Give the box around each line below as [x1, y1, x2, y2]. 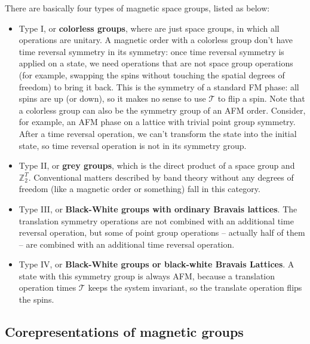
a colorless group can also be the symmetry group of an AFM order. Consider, [19, 103, 306, 116]
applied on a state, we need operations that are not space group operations [19, 57, 293, 69]
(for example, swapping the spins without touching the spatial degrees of [19, 68, 285, 81]
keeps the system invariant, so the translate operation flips [88, 281, 302, 294]
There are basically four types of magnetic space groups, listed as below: [5, 2, 270, 14]
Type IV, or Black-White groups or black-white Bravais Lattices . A [19, 258, 294, 270]
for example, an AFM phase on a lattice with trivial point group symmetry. [19, 115, 296, 128]
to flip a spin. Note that [217, 92, 305, 105]
